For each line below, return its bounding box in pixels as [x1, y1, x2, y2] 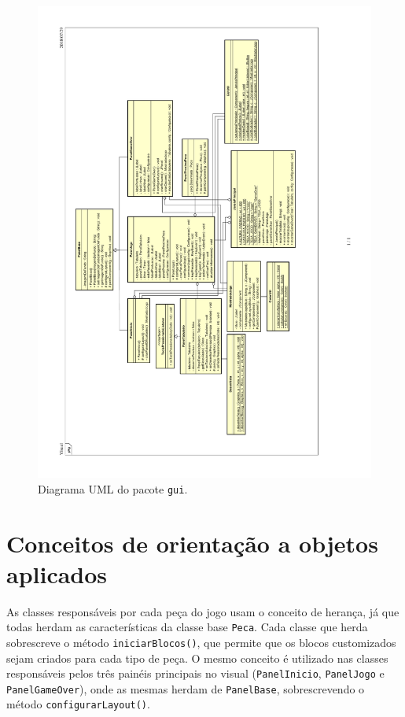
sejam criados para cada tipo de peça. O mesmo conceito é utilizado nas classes [6, 649, 388, 666]
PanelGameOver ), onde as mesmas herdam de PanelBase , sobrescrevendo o [6, 680, 365, 697]
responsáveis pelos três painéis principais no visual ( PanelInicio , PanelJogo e [6, 665, 385, 682]
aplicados [6, 557, 108, 589]
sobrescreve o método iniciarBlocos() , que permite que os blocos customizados [6, 634, 396, 650]
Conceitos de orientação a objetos [6, 527, 378, 559]
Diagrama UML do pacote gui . [38, 480, 188, 497]
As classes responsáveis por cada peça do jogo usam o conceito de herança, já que [6, 603, 399, 619]
